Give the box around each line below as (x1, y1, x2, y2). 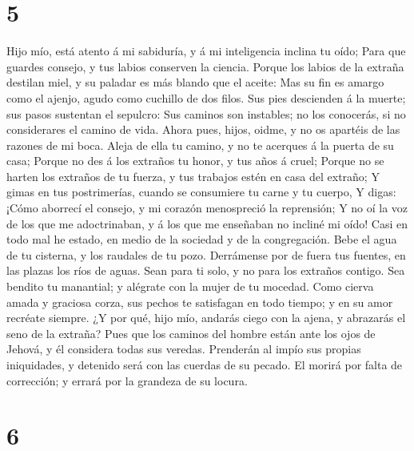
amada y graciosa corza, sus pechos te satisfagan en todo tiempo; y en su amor (6, 293, 393, 310)
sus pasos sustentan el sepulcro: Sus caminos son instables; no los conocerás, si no (6, 105, 406, 122)
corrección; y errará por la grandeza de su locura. (6, 372, 248, 389)
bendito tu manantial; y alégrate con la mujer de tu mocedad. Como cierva (6, 278, 374, 295)
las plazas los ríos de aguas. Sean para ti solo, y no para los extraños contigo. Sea (6, 262, 405, 279)
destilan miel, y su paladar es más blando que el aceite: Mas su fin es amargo (6, 74, 384, 91)
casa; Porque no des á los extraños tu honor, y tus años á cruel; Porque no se (6, 152, 384, 169)
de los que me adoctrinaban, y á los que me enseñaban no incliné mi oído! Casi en (6, 215, 408, 232)
